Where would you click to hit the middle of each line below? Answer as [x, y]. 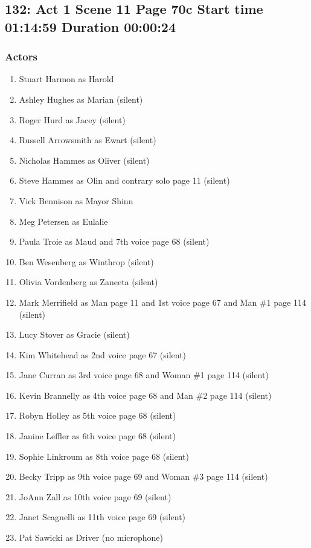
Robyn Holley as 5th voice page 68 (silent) [98, 415]
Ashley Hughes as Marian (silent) [81, 99]
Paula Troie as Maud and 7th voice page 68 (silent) [114, 241]
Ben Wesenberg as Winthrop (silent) [86, 261]
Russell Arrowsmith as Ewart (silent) [88, 140]
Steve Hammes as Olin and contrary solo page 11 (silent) [124, 180]
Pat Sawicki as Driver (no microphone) [91, 537]
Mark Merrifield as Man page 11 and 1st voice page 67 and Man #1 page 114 [162, 302]
